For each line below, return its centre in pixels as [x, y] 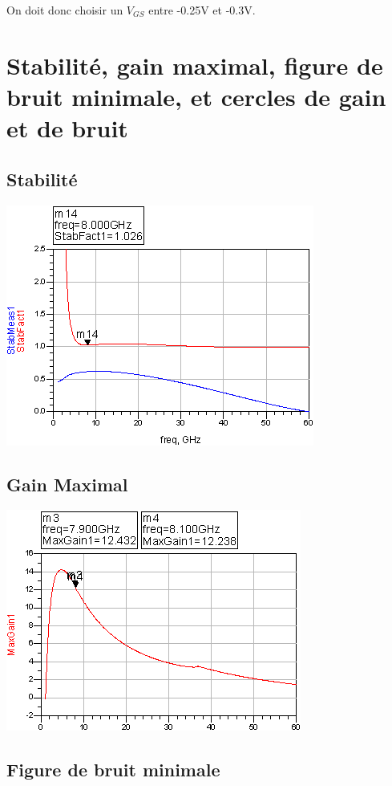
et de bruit [67, 128]
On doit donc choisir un [65, 10]
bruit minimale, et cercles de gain [196, 96]
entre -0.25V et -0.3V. [202, 10]
